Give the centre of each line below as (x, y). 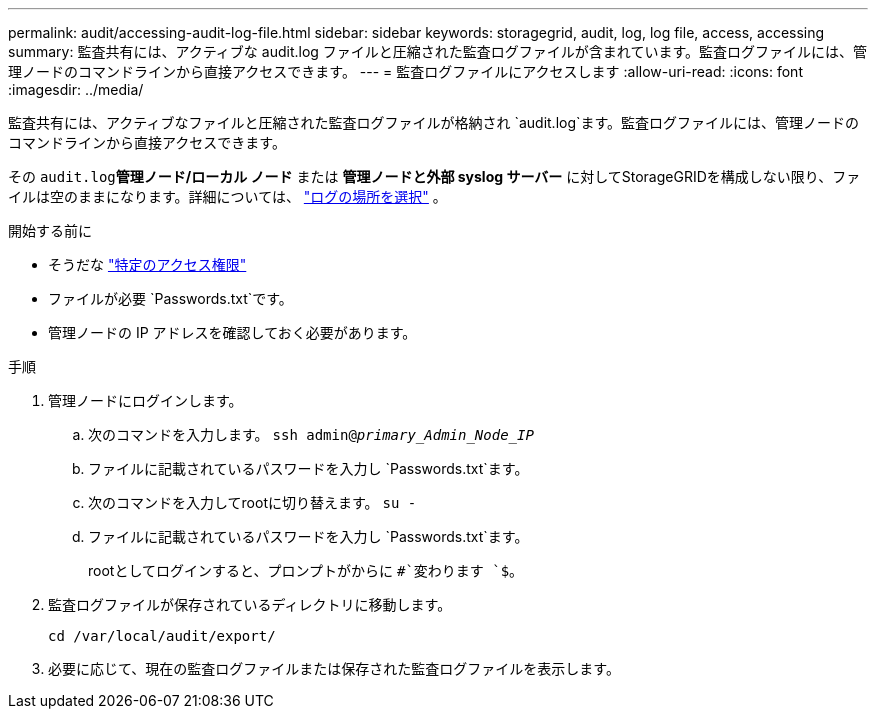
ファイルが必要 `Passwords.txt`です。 (170, 298)
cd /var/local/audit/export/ (162, 636)
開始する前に (50, 230)
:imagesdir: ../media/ (76, 89)
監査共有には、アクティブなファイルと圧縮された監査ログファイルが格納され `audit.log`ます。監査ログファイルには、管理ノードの (434, 122)
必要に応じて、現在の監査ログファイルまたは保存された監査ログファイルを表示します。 (334, 668)
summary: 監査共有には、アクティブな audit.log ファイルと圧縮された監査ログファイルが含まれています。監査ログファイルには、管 (437, 51)
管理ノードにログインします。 (145, 400)
